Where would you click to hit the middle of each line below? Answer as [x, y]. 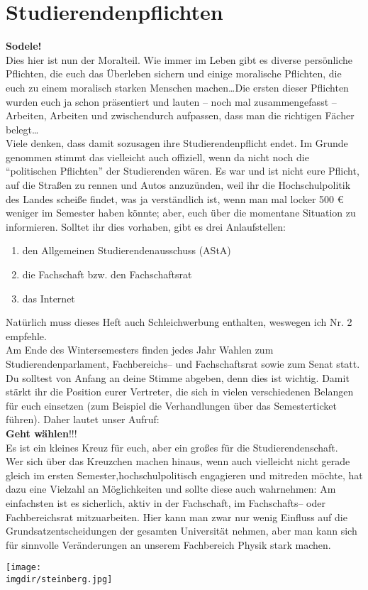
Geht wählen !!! [41, 433]
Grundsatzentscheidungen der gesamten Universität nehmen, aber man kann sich [182, 531]
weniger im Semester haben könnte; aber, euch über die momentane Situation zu [181, 213]
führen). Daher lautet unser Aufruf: [83, 419]
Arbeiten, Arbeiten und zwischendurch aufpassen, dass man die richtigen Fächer [180, 115]
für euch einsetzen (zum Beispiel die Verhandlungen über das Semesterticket [171, 405]
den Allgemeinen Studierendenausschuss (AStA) [127, 250]
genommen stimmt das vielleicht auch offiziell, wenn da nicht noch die [157, 157]
